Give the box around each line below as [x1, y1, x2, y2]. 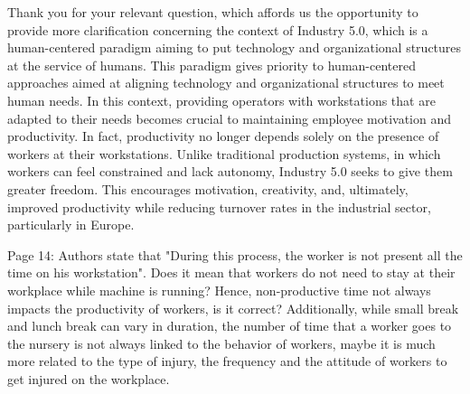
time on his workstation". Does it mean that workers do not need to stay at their [7, 263, 456, 282]
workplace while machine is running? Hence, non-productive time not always [7, 280, 431, 299]
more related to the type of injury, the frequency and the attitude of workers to [7, 352, 447, 371]
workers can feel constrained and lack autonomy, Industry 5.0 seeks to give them [7, 162, 453, 181]
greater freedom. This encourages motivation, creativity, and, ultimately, [7, 179, 409, 198]
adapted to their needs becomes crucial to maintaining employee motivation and [7, 108, 451, 127]
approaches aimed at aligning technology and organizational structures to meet [7, 73, 445, 92]
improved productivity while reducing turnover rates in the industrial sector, [7, 197, 431, 216]
